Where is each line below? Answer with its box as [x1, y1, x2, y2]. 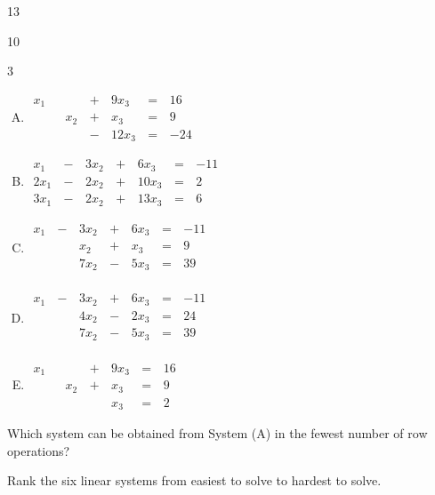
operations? [7, 441, 70, 459]
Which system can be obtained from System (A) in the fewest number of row [7, 424, 428, 443]
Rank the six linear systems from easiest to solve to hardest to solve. [7, 471, 382, 490]
